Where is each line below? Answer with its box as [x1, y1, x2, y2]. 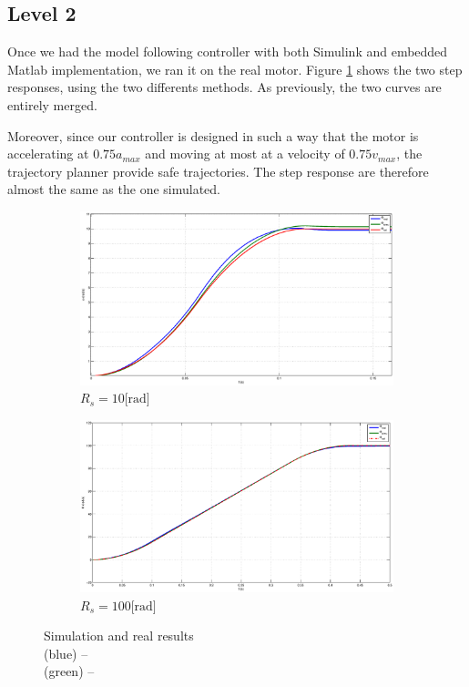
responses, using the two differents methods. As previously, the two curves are [7, 77, 442, 97]
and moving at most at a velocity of [145, 144, 345, 163]
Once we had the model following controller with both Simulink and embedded [7, 42, 448, 61]
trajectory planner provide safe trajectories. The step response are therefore [7, 161, 429, 180]
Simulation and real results [44, 626, 194, 645]
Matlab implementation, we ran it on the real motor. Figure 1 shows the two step [7, 59, 463, 78]
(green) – [44, 661, 95, 681]
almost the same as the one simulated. [7, 179, 220, 199]
